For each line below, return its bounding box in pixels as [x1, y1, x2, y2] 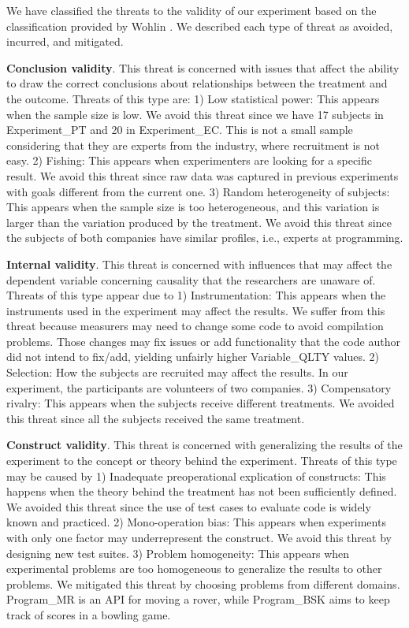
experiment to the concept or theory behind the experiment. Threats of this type [6, 452, 397, 469]
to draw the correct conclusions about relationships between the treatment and [6, 75, 388, 91]
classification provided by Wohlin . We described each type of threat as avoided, [6, 17, 393, 34]
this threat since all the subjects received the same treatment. [6, 410, 305, 426]
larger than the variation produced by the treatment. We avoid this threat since [6, 214, 392, 230]
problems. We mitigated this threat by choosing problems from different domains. [6, 575, 400, 592]
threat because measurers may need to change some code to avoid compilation [6, 318, 384, 334]
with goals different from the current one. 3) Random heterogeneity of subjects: [6, 183, 390, 199]
